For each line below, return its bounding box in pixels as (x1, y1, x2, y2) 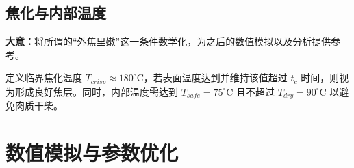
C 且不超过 (226, 84, 275, 98)
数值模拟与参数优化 (5, 139, 179, 167)
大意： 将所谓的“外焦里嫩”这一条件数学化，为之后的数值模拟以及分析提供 (5, 34, 331, 48)
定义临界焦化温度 (5, 70, 82, 85)
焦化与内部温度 (5, 2, 106, 23)
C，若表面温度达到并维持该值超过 (136, 70, 288, 85)
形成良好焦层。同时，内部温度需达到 (14, 84, 178, 98)
